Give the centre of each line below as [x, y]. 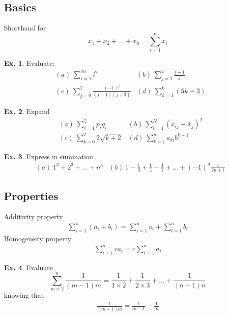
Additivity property [33, 216]
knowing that [24, 295]
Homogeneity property [38, 238]
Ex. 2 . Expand [27, 111]
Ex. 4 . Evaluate [29, 267]
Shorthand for [25, 28]
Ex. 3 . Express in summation [49, 156]
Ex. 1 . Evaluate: [29, 63]
